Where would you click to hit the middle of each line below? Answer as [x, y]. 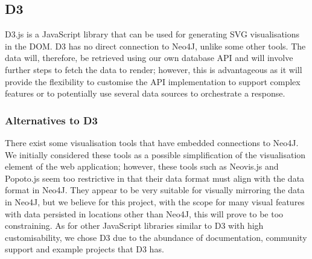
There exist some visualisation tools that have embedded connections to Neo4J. [152, 142]
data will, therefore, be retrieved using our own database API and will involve [149, 58]
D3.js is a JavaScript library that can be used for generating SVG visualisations [152, 34]
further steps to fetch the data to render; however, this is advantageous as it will [154, 69]
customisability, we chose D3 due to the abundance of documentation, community [156, 237]
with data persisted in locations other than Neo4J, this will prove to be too [144, 213]
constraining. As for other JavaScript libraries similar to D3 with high [134, 225]
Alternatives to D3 [51, 120]
